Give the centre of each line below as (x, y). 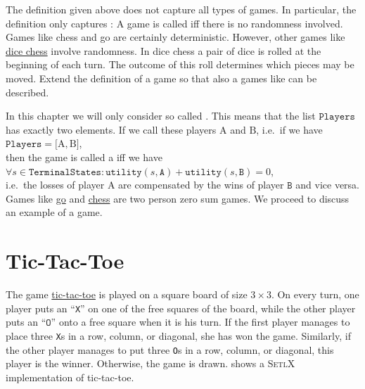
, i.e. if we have (289, 129)
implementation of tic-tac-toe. (70, 377)
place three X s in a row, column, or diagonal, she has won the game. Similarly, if (178, 335)
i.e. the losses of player (55, 185)
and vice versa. (327, 185)
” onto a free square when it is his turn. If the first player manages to (200, 322)
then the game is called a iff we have (84, 157)
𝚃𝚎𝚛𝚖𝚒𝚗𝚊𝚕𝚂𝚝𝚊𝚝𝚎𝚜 (65, 172)
